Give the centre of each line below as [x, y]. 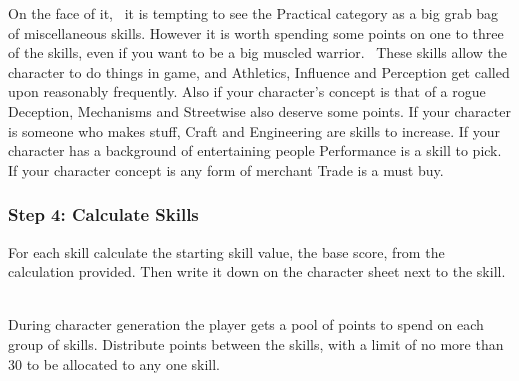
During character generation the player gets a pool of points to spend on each [246, 324]
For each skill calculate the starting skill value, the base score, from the [226, 251]
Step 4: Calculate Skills [103, 214]
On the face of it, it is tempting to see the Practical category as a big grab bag [253, 13]
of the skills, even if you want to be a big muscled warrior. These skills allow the [258, 52]
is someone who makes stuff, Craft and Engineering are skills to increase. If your [254, 130]
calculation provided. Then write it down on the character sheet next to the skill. [257, 271]
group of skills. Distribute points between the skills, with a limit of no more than [256, 343]
